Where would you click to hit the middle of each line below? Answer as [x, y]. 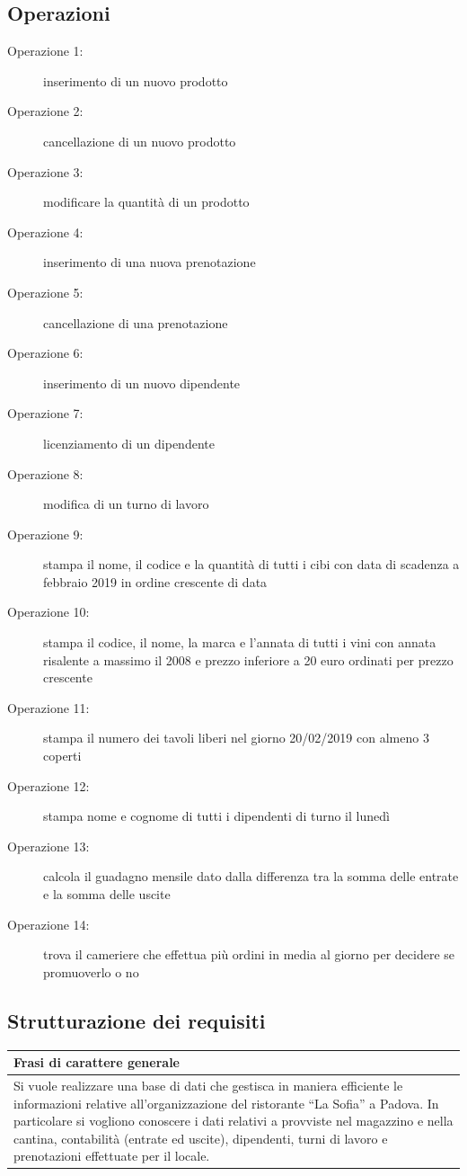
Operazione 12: [48, 785]
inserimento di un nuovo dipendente [142, 383]
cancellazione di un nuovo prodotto [140, 141]
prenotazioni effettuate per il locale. [112, 1156]
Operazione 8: [45, 473]
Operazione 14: [48, 924]
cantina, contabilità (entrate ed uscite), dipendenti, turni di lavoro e [201, 1138]
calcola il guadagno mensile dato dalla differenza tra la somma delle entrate [251, 876]
